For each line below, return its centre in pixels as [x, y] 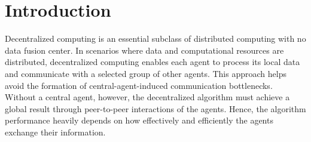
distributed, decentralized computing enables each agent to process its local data [153, 62]
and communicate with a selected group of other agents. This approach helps [146, 73]
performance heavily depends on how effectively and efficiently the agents [139, 120]
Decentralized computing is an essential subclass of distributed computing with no [155, 38]
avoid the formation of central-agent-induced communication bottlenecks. [139, 85]
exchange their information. [55, 132]
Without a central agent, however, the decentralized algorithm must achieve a [147, 97]
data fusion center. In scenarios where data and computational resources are [144, 50]
